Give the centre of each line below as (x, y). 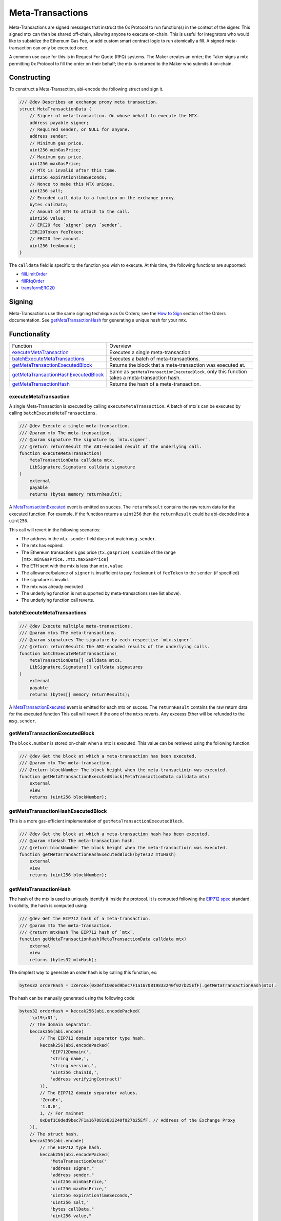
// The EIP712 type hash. (71, 1147)
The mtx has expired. (42, 546)
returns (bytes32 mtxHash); (63, 959)
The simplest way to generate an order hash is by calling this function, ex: (83, 972)
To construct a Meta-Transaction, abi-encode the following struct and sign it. (86, 89)
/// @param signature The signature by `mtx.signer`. (85, 440)
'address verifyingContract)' (86, 1079)
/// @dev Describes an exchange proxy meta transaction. (89, 102)
